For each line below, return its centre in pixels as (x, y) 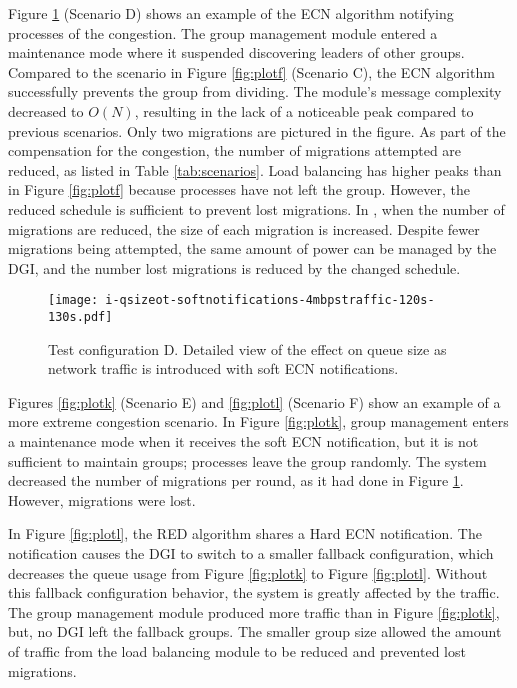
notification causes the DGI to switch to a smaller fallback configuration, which (251, 552)
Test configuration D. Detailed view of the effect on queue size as (247, 348)
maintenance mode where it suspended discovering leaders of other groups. (236, 52)
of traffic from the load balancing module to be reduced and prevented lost (237, 650)
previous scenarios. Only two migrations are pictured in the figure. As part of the (257, 130)
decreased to (46, 110)
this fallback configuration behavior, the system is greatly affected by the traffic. (254, 592)
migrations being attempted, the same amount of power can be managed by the (252, 248)
